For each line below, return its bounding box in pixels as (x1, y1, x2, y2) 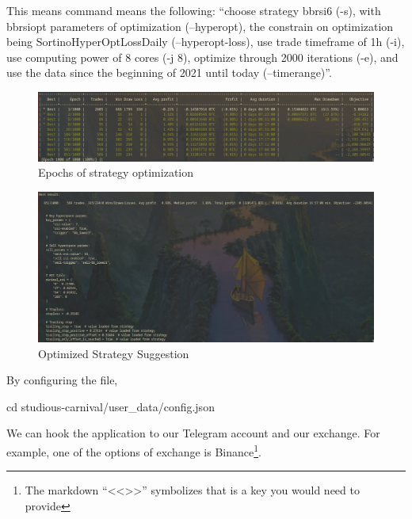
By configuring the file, (6, 372, 118, 388)
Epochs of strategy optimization (38, 164, 194, 181)
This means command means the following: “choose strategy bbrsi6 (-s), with (6, 2, 381, 18)
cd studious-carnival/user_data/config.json (6, 398, 215, 414)
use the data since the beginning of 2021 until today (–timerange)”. (6, 64, 332, 81)
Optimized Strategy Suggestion (38, 345, 189, 361)
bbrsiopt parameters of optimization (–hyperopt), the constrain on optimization (6, 17, 394, 34)
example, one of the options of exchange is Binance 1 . (6, 441, 261, 460)
